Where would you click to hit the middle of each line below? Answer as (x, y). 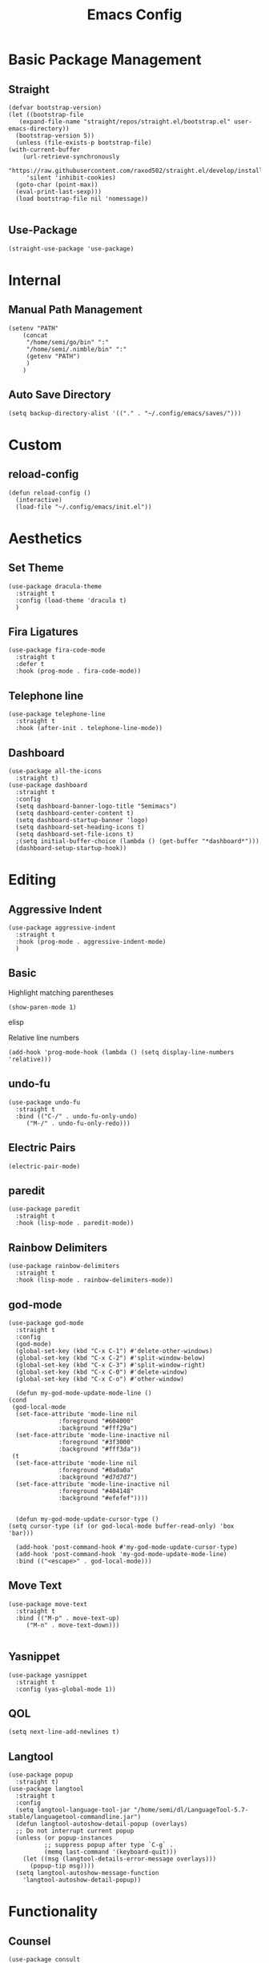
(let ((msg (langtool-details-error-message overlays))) (120, 1859)
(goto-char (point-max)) (57, 185)
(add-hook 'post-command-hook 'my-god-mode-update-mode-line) (121, 1554)
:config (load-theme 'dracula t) (71, 600)
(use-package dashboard (48, 785)
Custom (35, 445)
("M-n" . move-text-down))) (73, 1625)
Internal (35, 280)
